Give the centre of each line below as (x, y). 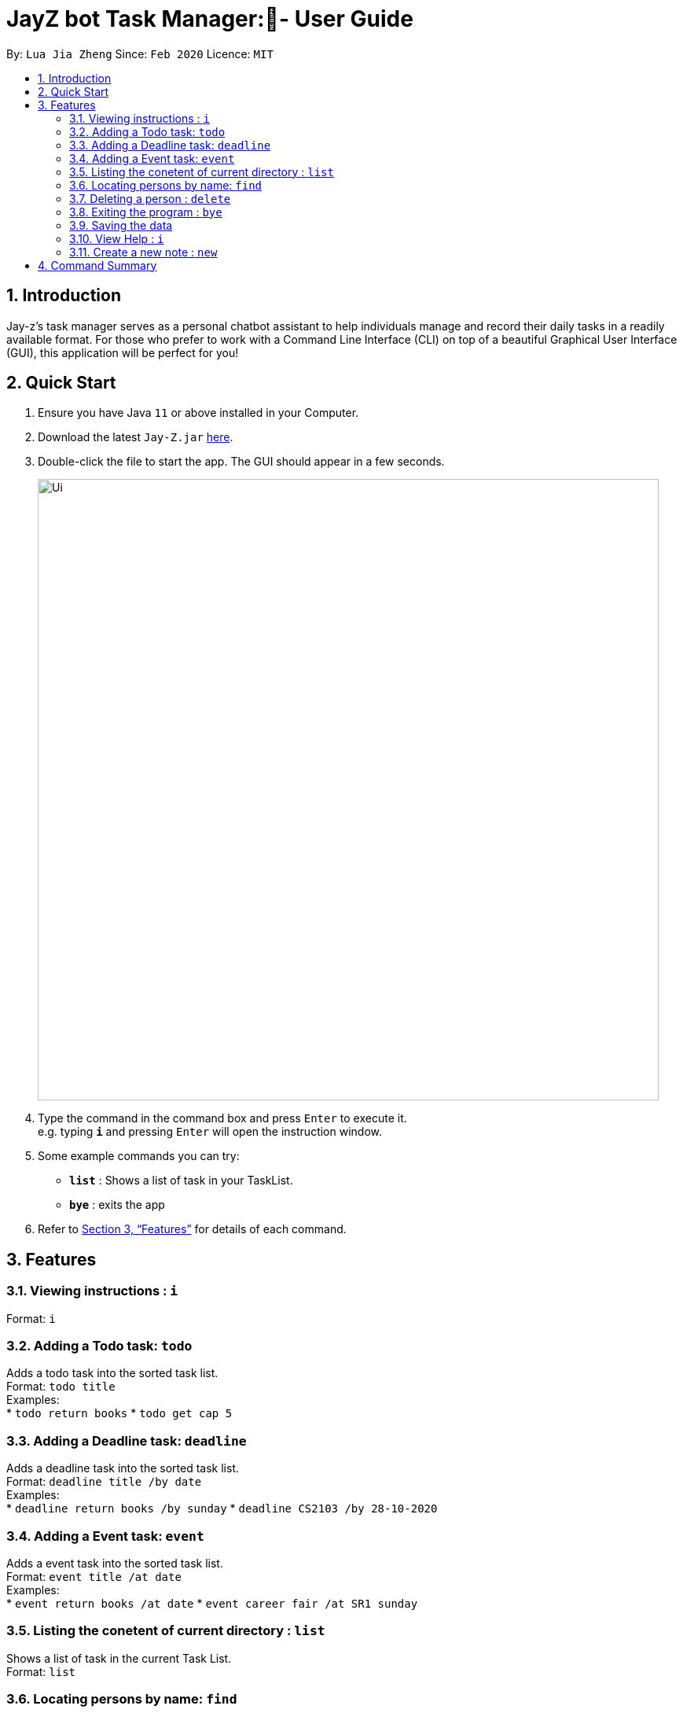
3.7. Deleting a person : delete (150, 198)
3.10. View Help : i (117, 238)
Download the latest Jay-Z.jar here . (136, 437)
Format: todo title (61, 1387)
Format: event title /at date (94, 1576)
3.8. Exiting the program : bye (146, 212)
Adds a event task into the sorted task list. (115, 1563)
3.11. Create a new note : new (143, 252)
